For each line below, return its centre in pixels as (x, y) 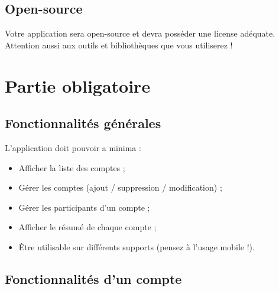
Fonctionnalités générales (83, 123)
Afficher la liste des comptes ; (72, 167)
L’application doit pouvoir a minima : (73, 147)
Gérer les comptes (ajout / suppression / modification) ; (120, 187)
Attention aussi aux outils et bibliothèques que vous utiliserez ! (119, 45)
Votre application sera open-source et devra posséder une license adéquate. (140, 33)
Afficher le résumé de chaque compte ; (87, 227)
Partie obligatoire (78, 85)
